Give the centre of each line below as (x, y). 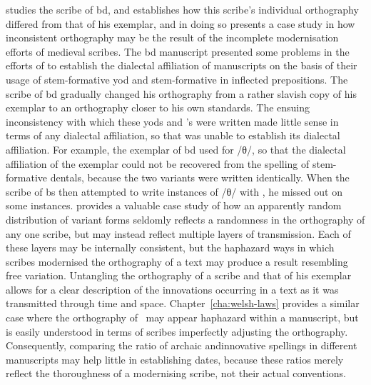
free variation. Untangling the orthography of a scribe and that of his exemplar (179, 275)
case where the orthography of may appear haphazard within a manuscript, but (182, 317)
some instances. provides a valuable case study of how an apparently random (174, 205)
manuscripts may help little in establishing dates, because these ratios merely (175, 359)
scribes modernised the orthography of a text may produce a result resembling (177, 261)
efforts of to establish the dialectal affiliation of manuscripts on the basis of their (182, 65)
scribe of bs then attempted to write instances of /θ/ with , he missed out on (174, 191)
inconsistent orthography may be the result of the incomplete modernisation (172, 37)
